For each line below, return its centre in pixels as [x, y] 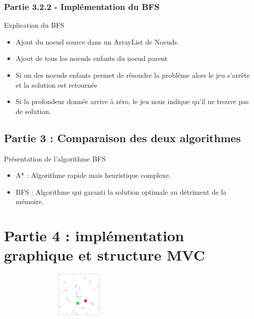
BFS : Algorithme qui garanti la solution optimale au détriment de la [121, 191]
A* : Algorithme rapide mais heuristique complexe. [93, 175]
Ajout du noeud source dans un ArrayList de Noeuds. [97, 41]
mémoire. [30, 201]
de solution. [33, 111]
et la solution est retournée [57, 84]
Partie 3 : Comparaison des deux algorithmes [123, 137]
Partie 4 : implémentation [94, 236]
